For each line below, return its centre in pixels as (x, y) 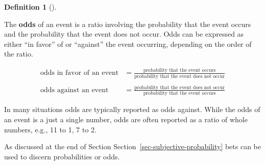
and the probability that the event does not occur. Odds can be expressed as (124, 34)
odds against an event (74, 90)
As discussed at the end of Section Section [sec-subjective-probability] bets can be (133, 146)
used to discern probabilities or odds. (62, 156)
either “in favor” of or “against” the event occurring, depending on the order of (128, 44)
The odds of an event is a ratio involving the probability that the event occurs (128, 24)
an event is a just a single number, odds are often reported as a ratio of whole (126, 119)
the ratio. (19, 54)
